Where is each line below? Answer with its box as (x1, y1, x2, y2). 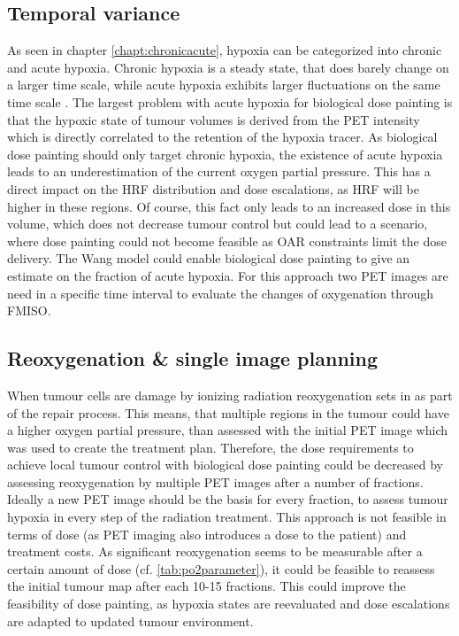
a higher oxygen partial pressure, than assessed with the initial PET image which (7, 421, 448, 439)
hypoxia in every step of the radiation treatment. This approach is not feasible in (7, 508, 447, 526)
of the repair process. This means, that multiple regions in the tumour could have (7, 403, 449, 422)
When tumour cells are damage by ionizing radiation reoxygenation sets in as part (7, 385, 453, 404)
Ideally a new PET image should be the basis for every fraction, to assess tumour (7, 490, 448, 508)
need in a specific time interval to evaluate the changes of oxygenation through (7, 283, 434, 302)
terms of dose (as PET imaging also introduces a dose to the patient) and (7, 524, 407, 543)
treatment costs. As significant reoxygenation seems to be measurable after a (7, 542, 423, 561)
